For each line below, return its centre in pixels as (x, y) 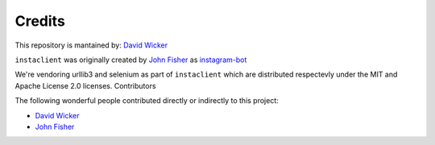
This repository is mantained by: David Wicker (91, 45)
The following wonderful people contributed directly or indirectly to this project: (147, 101)
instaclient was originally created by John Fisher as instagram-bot (131, 60)
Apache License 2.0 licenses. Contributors (85, 85)
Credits (40, 21)
